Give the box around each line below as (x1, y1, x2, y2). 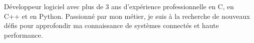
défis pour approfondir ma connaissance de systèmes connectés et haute (4, 20, 219, 30)
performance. (4, 29, 43, 40)
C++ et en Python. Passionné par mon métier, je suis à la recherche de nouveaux (4, 11, 250, 21)
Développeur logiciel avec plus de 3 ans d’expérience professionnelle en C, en (4, 1, 234, 11)
